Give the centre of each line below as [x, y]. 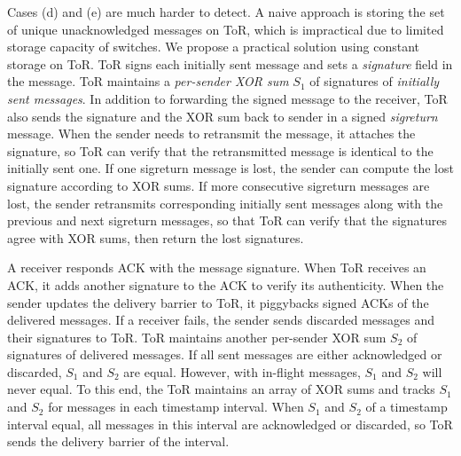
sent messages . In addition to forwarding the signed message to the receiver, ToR [227, 98]
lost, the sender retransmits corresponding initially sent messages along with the [225, 203]
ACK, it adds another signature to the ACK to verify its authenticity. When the [226, 284]
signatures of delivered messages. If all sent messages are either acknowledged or [225, 354]
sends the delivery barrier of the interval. [118, 441]
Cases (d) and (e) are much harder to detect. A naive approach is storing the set [226, 12]
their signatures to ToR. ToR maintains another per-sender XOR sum [197, 337]
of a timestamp [406, 407]
